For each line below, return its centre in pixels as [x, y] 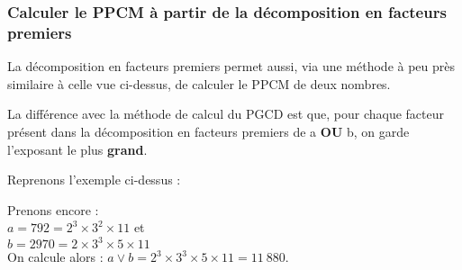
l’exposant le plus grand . [77, 149]
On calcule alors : [55, 257]
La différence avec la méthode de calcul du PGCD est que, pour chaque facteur [226, 114]
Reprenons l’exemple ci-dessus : [94, 180]
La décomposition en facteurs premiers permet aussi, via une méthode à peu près [231, 66]
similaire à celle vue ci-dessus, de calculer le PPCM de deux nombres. [199, 83]
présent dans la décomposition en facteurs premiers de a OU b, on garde [208, 131]
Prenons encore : [53, 209]
